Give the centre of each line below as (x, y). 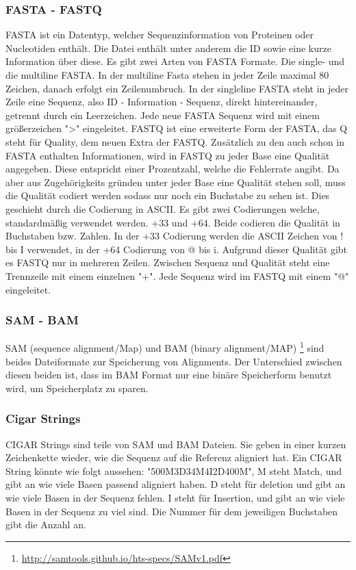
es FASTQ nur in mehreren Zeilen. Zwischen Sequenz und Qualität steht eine (168, 262)
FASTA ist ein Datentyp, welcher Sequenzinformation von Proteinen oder (160, 35)
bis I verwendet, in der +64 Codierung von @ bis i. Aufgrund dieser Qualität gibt (177, 249)
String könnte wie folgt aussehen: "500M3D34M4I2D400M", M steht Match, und (174, 470)
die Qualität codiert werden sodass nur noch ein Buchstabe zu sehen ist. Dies (168, 195)
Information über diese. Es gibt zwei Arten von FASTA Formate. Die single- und (175, 61)
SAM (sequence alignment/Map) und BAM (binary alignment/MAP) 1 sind (165, 347)
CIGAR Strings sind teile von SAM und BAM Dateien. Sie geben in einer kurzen (176, 444)
